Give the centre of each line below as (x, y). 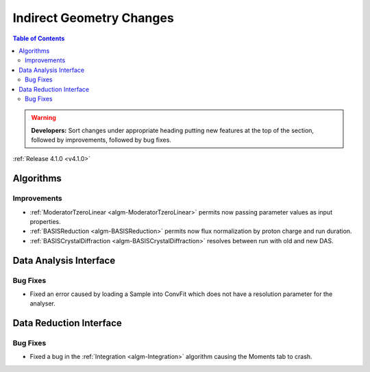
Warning (44, 118)
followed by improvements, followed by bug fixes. (101, 140)
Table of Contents (39, 38)
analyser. (43, 303)
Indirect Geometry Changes (93, 18)
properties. (45, 222)
